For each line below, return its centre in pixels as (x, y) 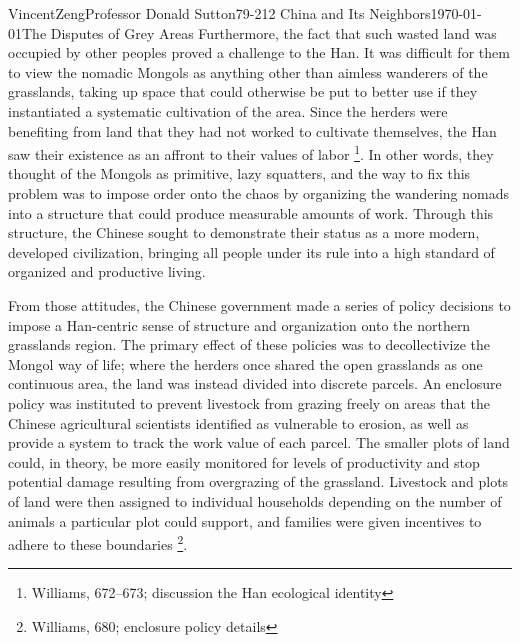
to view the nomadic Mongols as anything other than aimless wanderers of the (248, 71)
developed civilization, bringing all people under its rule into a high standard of (251, 251)
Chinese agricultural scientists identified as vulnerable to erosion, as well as (238, 422)
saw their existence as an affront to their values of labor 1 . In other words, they (251, 152)
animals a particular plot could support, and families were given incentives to (245, 520)
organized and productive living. (107, 271)
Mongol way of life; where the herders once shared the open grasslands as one (245, 363)
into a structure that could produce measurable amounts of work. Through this (251, 212)
